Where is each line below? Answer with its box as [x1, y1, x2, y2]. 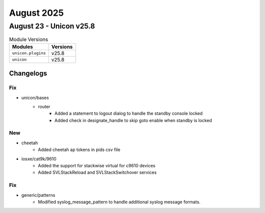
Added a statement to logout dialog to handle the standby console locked [54, 111, 203, 117]
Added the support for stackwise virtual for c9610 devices [38, 163, 156, 169]
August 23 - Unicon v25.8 [9, 22, 95, 30]
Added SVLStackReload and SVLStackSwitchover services [38, 170, 157, 176]
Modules [12, 43, 33, 50]
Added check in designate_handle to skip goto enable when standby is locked [54, 117, 212, 123]
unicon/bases [21, 94, 49, 100]
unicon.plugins [12, 51, 46, 56]
